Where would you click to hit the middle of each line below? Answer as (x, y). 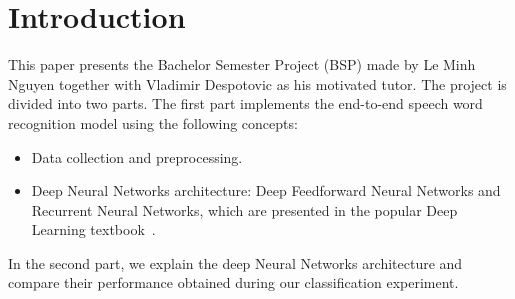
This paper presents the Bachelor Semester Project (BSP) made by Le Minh (242, 64)
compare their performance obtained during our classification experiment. (233, 282)
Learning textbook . (93, 229)
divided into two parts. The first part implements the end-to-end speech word (245, 103)
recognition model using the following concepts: (153, 122)
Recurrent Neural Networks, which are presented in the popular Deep (244, 209)
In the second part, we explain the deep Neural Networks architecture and (235, 262)
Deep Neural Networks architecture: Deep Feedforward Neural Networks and (266, 190)
